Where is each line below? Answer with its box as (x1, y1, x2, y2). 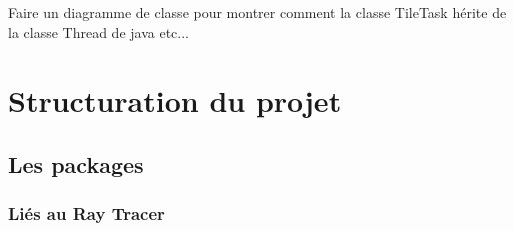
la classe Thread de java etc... (8, 21, 189, 42)
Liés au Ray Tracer (8, 201, 165, 226)
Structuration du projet (8, 80, 342, 121)
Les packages (8, 148, 144, 179)
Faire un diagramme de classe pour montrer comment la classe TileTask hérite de (8, 2, 507, 22)
